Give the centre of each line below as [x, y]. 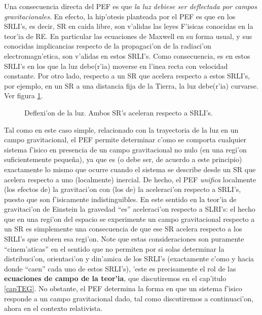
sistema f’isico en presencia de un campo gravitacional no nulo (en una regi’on [125, 149]
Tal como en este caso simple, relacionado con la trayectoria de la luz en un [121, 129]
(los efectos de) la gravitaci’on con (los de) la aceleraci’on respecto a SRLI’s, [123, 189]
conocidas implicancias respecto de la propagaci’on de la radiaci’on [108, 46]
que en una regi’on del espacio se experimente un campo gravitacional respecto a [129, 219]
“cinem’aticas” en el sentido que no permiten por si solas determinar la [114, 248]
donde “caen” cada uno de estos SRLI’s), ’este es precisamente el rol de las [120, 268]
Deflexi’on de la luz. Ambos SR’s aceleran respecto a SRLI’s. [119, 112]
